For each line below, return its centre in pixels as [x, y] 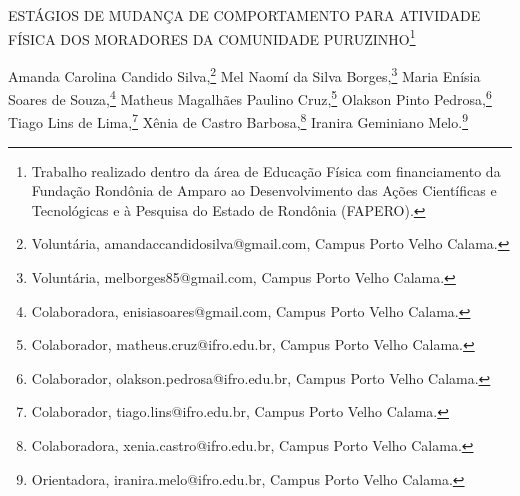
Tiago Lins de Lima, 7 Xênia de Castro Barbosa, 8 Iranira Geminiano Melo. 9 [238, 120]
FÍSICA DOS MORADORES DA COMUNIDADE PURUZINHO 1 [212, 37]
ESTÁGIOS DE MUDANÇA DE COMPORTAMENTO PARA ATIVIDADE [244, 15]
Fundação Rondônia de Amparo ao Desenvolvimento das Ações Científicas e [264, 190]
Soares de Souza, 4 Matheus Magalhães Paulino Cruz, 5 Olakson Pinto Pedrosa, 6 [250, 97]
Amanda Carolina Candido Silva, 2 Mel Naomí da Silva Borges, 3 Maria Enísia [244, 74]
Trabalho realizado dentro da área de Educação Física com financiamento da [266, 170]
